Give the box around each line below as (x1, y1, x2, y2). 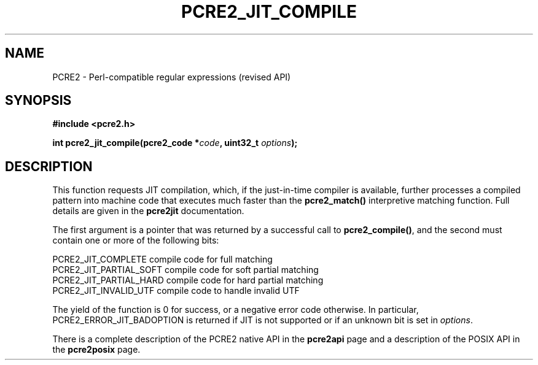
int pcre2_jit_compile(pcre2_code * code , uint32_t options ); (52, 137, 298, 148)
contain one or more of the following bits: (52, 235, 219, 246)
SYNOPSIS (5, 93, 72, 109)
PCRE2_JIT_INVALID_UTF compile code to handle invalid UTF (52, 285, 300, 296)
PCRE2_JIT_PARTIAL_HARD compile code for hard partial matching (52, 275, 324, 286)
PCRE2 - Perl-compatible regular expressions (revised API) (52, 71, 291, 82)
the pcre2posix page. (52, 344, 141, 355)
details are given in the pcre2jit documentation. (52, 206, 244, 217)
